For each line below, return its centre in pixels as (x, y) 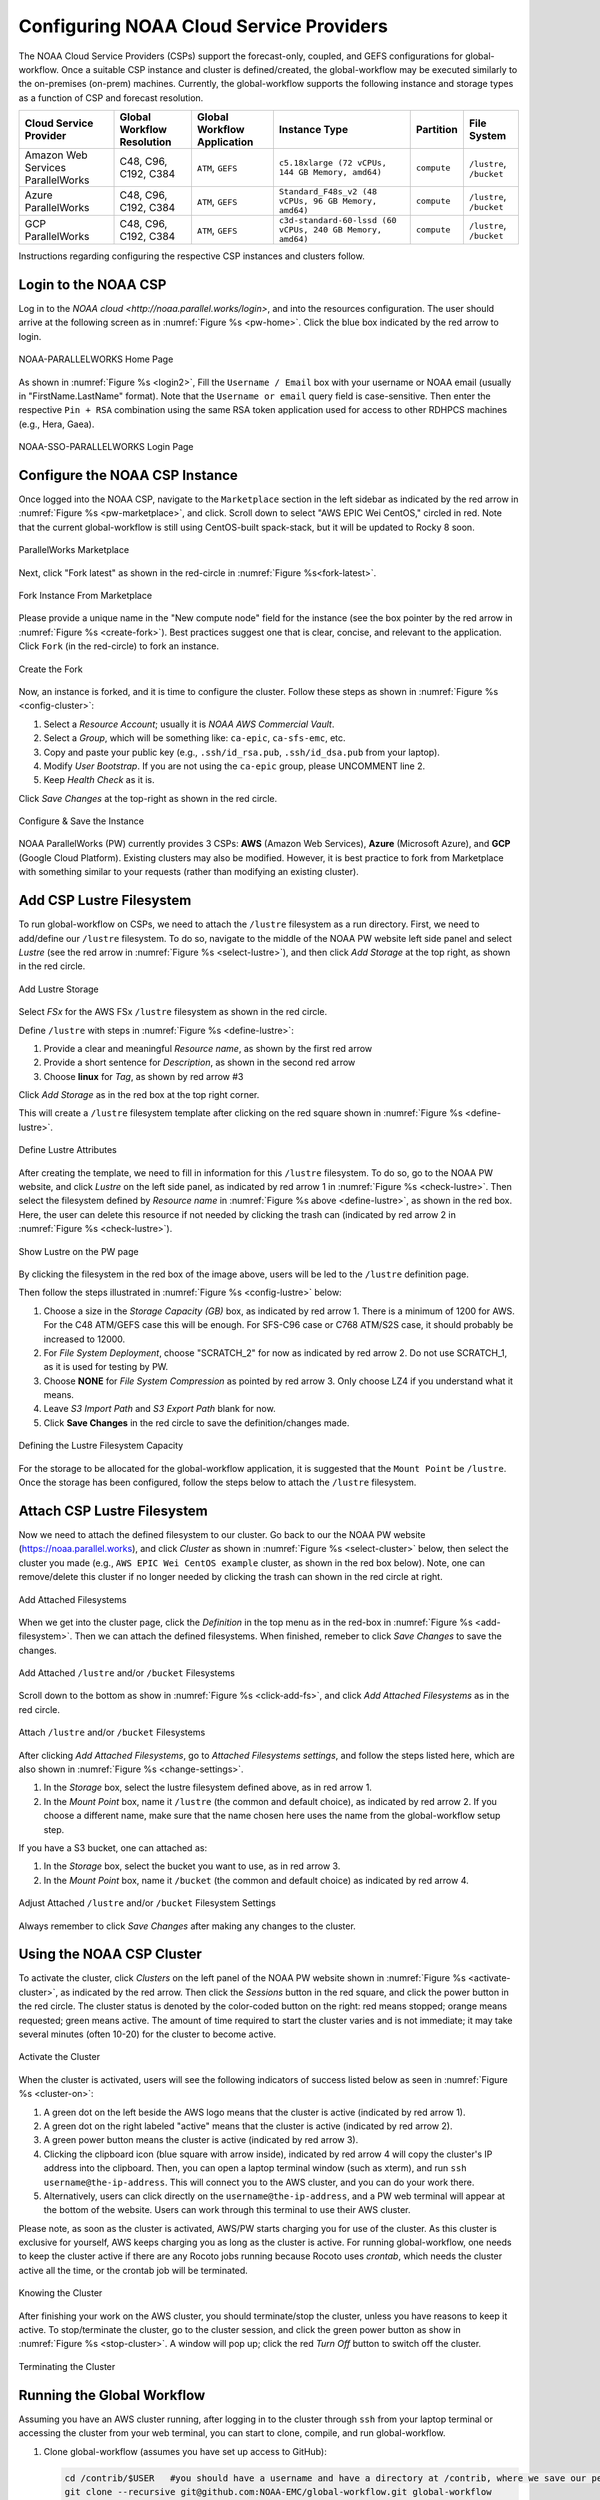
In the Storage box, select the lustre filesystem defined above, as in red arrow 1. (207, 1787)
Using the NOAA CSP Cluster (110, 1954)
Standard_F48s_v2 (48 (328, 191)
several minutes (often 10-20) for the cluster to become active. (147, 2034)
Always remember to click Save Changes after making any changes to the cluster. (187, 1926)
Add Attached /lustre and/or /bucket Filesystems (126, 1673)
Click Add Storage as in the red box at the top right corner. (139, 1095)
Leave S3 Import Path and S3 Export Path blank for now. (159, 1409)
